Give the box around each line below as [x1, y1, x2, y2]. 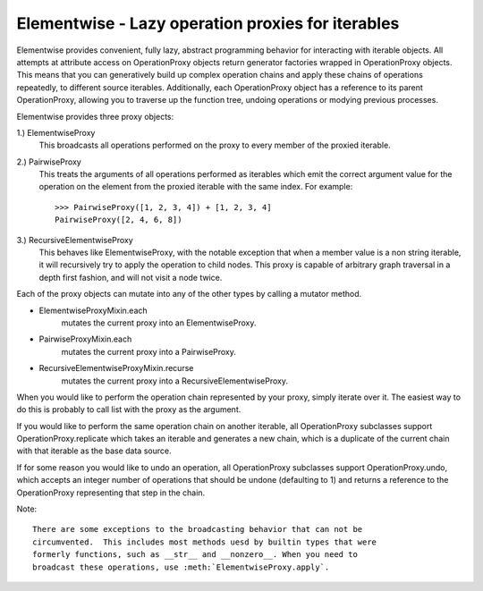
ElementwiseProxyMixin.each [38, 305, 148, 316]
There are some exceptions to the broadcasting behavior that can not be [32, 524, 363, 535]
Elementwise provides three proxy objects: [16, 111, 174, 122]
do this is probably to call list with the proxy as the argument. [16, 404, 241, 415]
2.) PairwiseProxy [16, 156, 82, 167]
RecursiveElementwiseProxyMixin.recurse [38, 363, 194, 374]
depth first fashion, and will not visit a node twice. [38, 272, 223, 283]
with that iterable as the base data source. [16, 445, 172, 456]
